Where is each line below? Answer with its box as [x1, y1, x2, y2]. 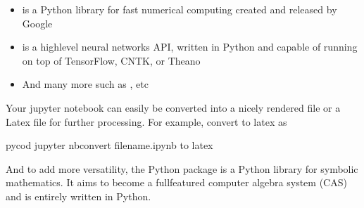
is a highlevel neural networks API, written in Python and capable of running [22, 39, 358, 54]
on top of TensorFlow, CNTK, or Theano [22, 53, 201, 67]
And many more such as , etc [22, 77, 149, 91]
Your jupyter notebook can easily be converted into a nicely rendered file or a [6, 100, 341, 115]
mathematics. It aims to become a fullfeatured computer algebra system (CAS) [6, 175, 347, 190]
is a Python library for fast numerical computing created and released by [22, 2, 337, 16]
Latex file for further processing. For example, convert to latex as [6, 114, 287, 129]
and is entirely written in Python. [6, 188, 151, 203]
